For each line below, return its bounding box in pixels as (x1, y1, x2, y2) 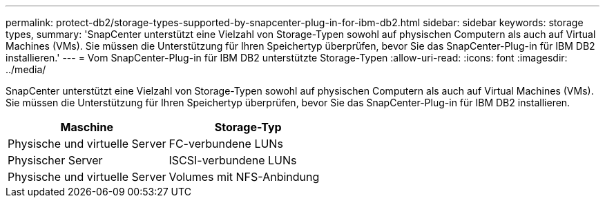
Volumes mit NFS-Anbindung (169, 170, 320, 184)
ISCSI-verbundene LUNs (169, 153, 297, 167)
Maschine (60, 120, 113, 134)
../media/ (6, 64, 46, 75)
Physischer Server (8, 153, 103, 167)
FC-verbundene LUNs (169, 137, 283, 151)
